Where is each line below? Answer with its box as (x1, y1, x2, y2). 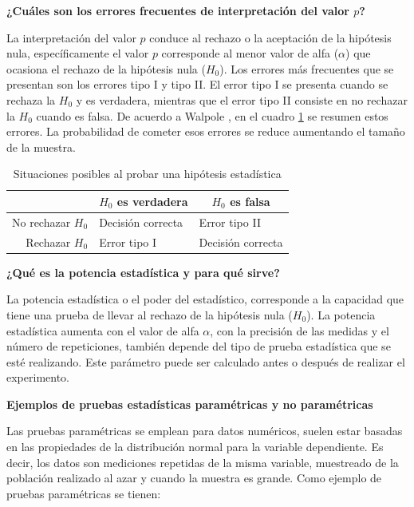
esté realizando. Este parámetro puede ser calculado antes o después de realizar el (6, 353, 405, 370)
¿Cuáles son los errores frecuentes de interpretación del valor (6, 2, 349, 18)
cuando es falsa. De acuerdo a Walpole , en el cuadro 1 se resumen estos (36, 107, 388, 124)
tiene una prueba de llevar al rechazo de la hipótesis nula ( (6, 306, 293, 323)
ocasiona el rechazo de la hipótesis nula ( (6, 60, 206, 77)
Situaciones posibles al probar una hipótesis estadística (13, 165, 282, 182)
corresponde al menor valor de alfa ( (161, 45, 339, 61)
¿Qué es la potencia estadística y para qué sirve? (6, 263, 280, 280)
